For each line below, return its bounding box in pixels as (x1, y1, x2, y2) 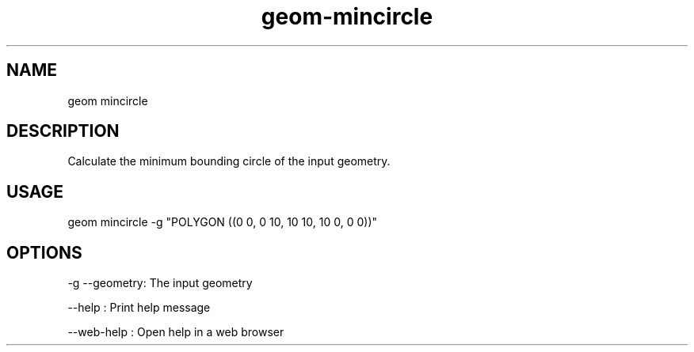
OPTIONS (6, 242, 82, 263)
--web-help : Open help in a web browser (67, 325, 284, 339)
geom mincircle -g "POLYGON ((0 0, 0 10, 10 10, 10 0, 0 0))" (67, 215, 378, 229)
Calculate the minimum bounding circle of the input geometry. (67, 154, 391, 168)
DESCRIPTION (6, 121, 120, 142)
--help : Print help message (67, 301, 211, 315)
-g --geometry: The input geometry (67, 276, 253, 290)
